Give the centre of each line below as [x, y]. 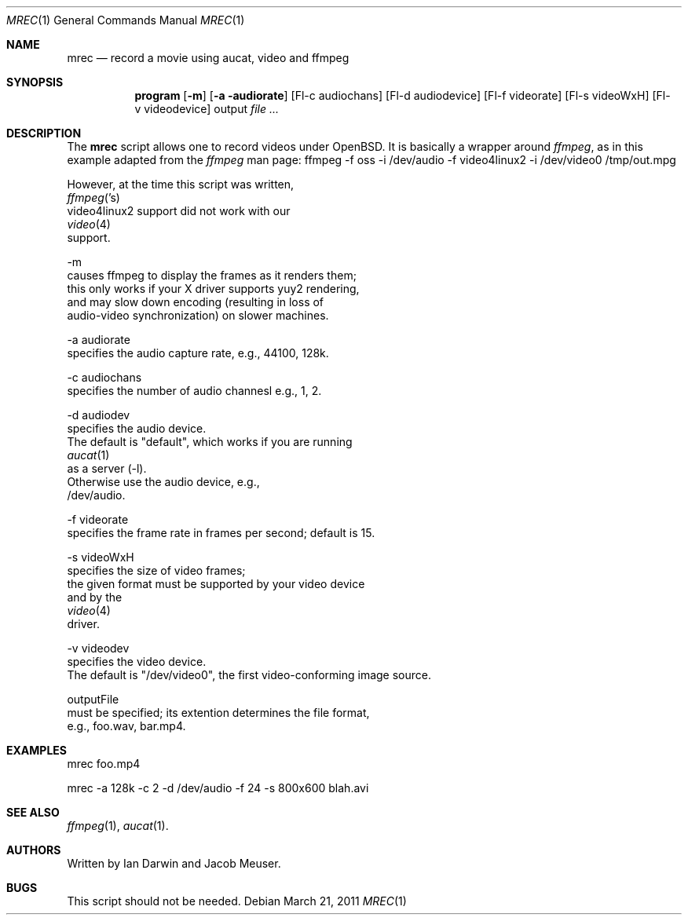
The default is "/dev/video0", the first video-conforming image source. [249, 675]
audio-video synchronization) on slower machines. [198, 315]
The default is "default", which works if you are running [210, 442]
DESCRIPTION [44, 133]
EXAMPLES [37, 750]
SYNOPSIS [35, 82]
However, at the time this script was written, [181, 184]
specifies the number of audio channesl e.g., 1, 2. [194, 391]
